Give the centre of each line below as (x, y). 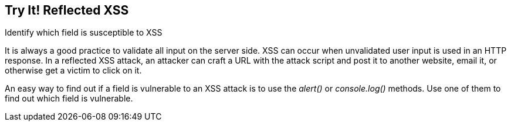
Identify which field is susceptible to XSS (84, 33)
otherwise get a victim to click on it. (73, 71)
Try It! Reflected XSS (67, 10)
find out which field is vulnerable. (69, 99)
